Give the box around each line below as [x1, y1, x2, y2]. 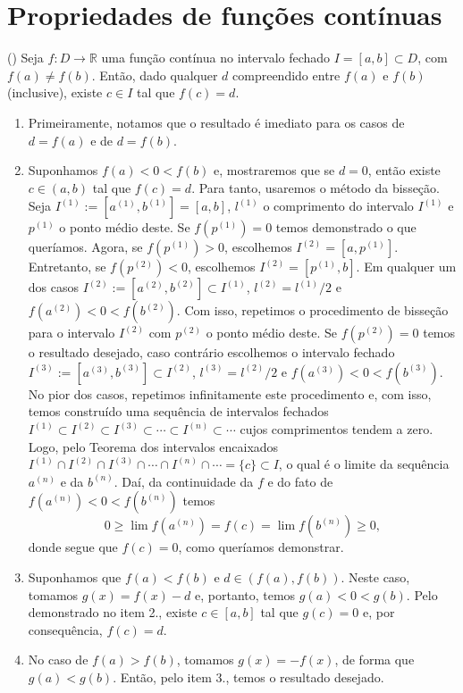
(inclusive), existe [7, 83, 103, 102]
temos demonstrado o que [275, 218, 417, 237]
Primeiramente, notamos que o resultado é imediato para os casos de [28, 113, 405, 131]
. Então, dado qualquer [91, 65, 218, 84]
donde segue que [28, 538, 118, 556]
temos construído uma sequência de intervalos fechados [28, 402, 329, 421]
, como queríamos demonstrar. [178, 538, 344, 556]
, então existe [367, 161, 441, 180]
